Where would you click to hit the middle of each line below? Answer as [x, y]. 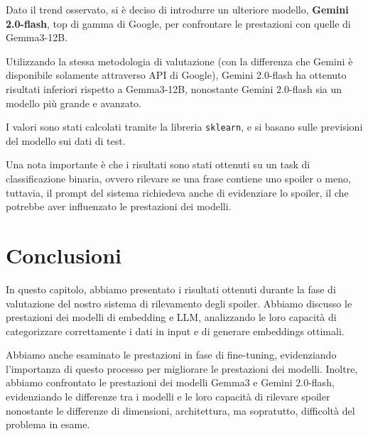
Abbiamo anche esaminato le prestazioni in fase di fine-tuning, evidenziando [171, 355]
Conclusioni [64, 255]
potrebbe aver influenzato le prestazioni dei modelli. [119, 206]
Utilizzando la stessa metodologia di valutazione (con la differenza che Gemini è [179, 61]
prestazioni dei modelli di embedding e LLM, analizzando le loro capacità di [171, 317]
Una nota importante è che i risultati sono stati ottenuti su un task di [158, 164]
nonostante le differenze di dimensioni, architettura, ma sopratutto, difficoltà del [180, 410]
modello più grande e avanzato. [74, 103]
